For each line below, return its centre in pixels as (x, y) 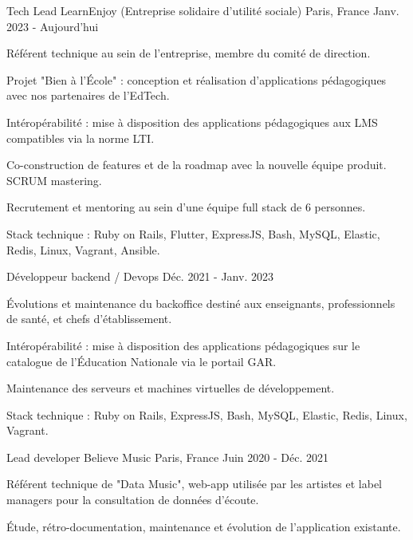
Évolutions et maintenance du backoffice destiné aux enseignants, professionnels (201, 303)
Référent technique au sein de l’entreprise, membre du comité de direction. (189, 53)
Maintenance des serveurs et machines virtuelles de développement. (171, 388)
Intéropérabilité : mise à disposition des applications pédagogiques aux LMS (192, 122)
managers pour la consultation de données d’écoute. (133, 500)
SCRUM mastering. (54, 180)
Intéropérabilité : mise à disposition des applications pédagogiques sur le (183, 345)
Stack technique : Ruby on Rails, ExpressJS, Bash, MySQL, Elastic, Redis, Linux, (207, 414)
